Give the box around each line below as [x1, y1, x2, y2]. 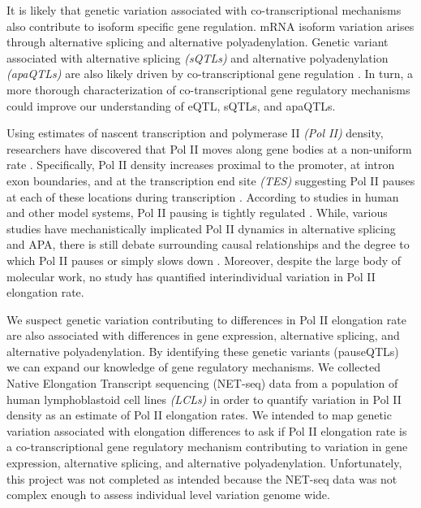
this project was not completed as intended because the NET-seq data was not [6, 470, 397, 487]
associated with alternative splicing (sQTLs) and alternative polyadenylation [6, 49, 389, 66]
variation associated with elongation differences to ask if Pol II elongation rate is [6, 422, 407, 439]
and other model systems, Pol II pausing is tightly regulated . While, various [6, 204, 388, 221]
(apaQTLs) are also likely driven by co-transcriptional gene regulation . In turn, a [6, 65, 414, 82]
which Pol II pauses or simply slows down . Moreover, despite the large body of [6, 251, 402, 268]
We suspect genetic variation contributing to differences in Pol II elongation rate [6, 310, 406, 328]
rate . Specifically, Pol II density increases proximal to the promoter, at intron [6, 156, 395, 173]
